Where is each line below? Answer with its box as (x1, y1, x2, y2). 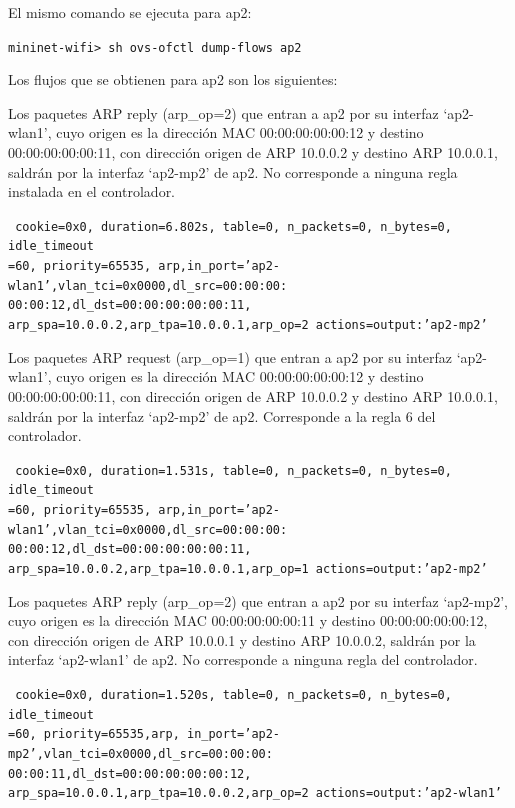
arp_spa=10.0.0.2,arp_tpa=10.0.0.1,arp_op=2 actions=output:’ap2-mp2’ (8, 318, 488, 333)
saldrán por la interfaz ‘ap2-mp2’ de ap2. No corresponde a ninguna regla (8, 161, 458, 182)
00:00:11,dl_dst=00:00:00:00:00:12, (8, 766, 252, 781)
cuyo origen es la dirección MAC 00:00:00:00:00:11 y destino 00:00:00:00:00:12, (8, 610, 488, 631)
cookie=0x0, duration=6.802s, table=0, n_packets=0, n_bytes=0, (15, 219, 452, 234)
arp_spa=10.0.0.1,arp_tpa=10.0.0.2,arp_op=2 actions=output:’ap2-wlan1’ (8, 786, 502, 801)
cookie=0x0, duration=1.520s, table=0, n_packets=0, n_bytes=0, (15, 688, 452, 703)
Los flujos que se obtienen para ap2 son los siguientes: (8, 69, 338, 90)
